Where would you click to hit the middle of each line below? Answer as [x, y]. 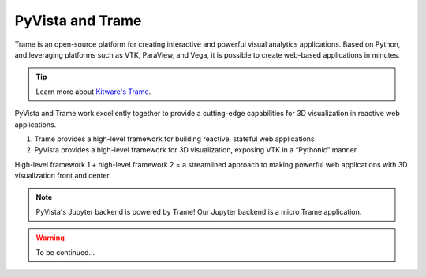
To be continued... [65, 252]
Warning [50, 238]
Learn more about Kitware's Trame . [93, 92]
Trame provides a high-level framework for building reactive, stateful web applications [174, 139]
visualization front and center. [63, 176]
